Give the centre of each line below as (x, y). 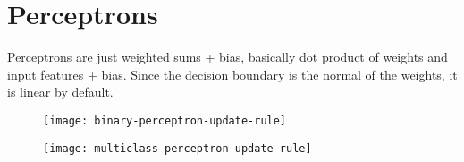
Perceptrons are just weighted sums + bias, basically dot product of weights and (228, 57)
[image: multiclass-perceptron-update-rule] (177, 148)
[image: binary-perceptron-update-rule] (165, 120)
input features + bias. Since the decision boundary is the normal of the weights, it (232, 74)
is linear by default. (60, 92)
